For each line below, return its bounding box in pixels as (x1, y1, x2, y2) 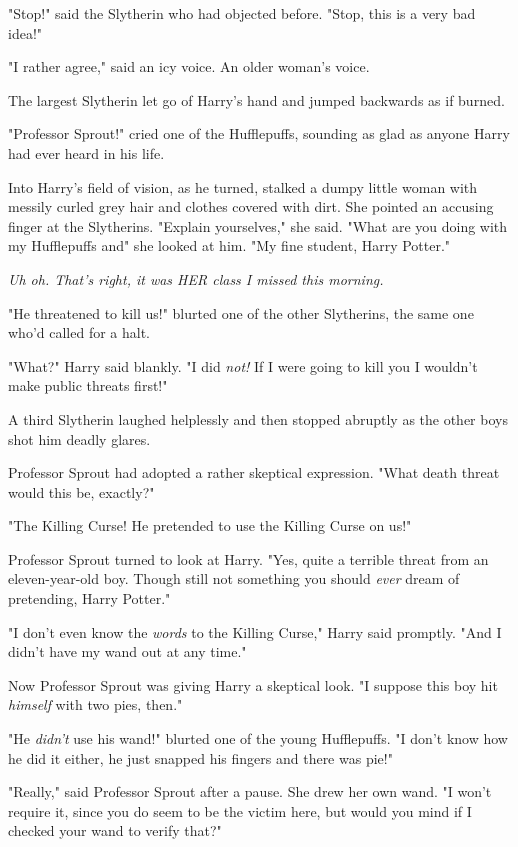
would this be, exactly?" (8, 481, 155, 502)
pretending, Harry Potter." (8, 588, 171, 609)
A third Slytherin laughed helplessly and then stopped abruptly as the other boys (8, 408, 508, 429)
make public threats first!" (8, 375, 168, 396)
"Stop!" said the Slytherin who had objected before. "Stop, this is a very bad (8, 3, 476, 23)
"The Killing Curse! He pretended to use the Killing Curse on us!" (8, 515, 412, 536)
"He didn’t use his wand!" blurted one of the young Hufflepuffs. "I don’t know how (8, 728, 508, 749)
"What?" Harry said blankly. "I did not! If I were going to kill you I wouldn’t (8, 355, 478, 376)
